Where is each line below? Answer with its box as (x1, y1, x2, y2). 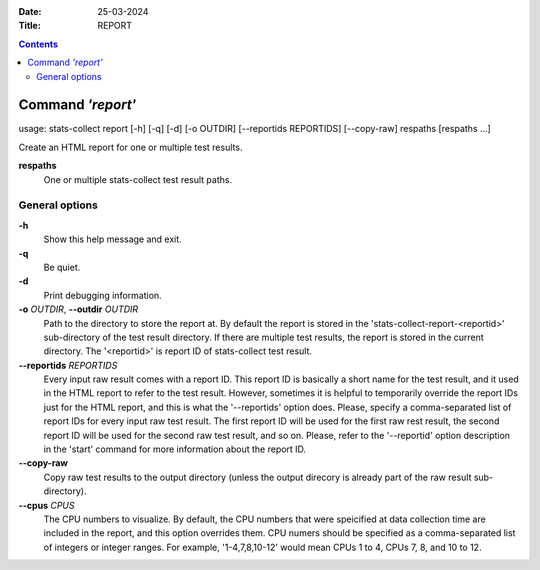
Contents (18, 38, 59, 50)
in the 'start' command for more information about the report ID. (43, 443, 307, 455)
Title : (18, 20, 42, 32)
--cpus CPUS (18, 499, 75, 511)
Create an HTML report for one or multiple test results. (18, 141, 243, 153)
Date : (18, 6, 42, 17)
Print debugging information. (43, 289, 162, 301)
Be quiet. (43, 261, 81, 273)
